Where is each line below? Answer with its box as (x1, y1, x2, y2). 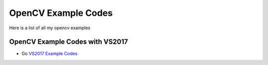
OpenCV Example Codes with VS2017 (9, 38, 129, 46)
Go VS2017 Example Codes (21, 51, 78, 57)
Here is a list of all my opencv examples (9, 25, 90, 31)
